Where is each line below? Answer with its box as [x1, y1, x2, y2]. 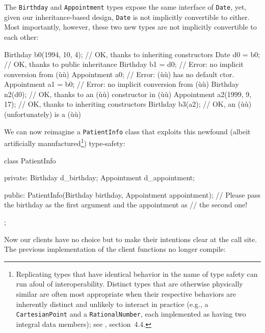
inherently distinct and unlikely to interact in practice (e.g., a [16, 298, 208, 309]
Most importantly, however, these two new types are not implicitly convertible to [4, 21, 257, 32]
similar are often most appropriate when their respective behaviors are [16, 288, 236, 299]
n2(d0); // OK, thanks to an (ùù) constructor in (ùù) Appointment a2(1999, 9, [4, 88, 252, 99]
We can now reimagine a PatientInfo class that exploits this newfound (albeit [4, 126, 251, 136]
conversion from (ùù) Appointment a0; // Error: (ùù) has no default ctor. [4, 68, 234, 79]
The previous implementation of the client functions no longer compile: [4, 244, 226, 254]
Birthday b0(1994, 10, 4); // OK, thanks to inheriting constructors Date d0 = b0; [4, 49, 260, 59]
